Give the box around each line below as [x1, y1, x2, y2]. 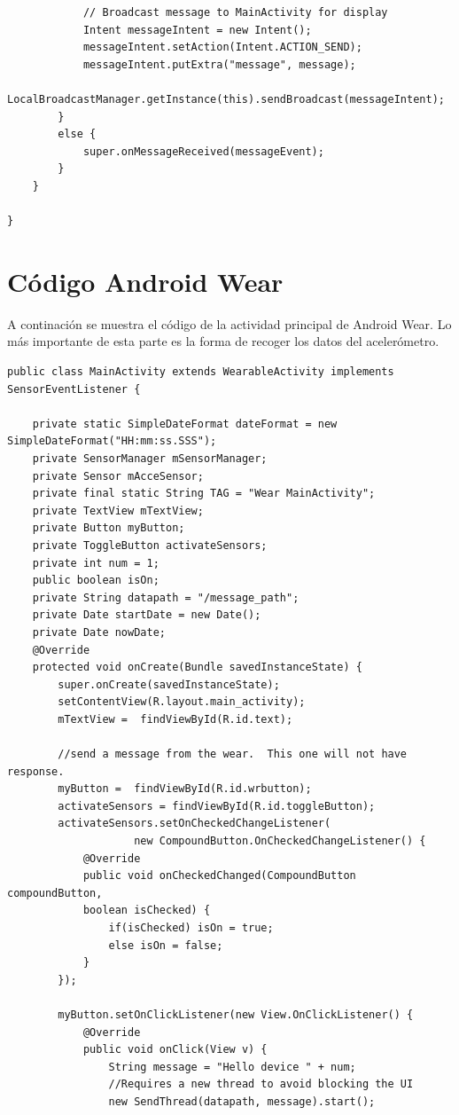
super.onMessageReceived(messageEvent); [82, 145, 324, 158]
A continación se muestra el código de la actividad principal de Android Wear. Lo [7, 314, 452, 333]
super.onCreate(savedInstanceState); [58, 678, 280, 691]
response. [7, 765, 65, 778]
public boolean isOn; [32, 574, 159, 587]
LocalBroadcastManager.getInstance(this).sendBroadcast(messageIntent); [7, 92, 445, 106]
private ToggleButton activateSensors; [32, 538, 268, 552]
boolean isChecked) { [82, 904, 211, 917]
